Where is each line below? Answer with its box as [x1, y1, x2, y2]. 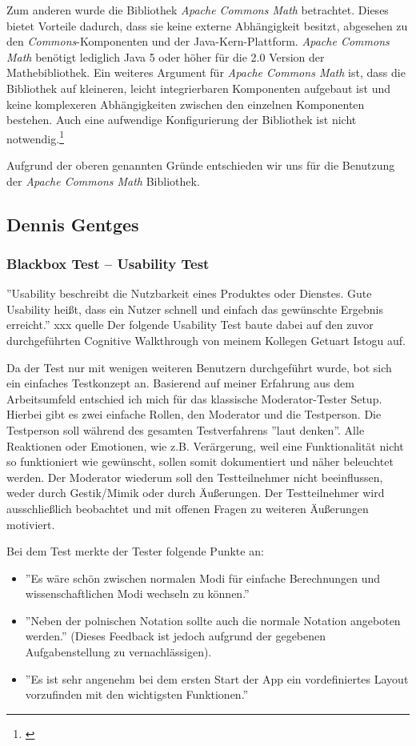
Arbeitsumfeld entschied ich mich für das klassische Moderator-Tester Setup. [6, 390, 382, 407]
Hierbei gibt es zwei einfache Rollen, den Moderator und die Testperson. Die [6, 406, 382, 423]
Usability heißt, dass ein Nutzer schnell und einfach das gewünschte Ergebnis [6, 300, 383, 317]
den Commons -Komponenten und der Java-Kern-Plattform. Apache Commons [6, 33, 390, 50]
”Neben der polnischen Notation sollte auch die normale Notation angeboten [25, 612, 401, 628]
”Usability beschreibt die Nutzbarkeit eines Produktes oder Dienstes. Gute [6, 285, 372, 302]
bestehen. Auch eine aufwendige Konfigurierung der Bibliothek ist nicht [6, 111, 357, 128]
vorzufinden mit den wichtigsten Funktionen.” [25, 686, 249, 703]
